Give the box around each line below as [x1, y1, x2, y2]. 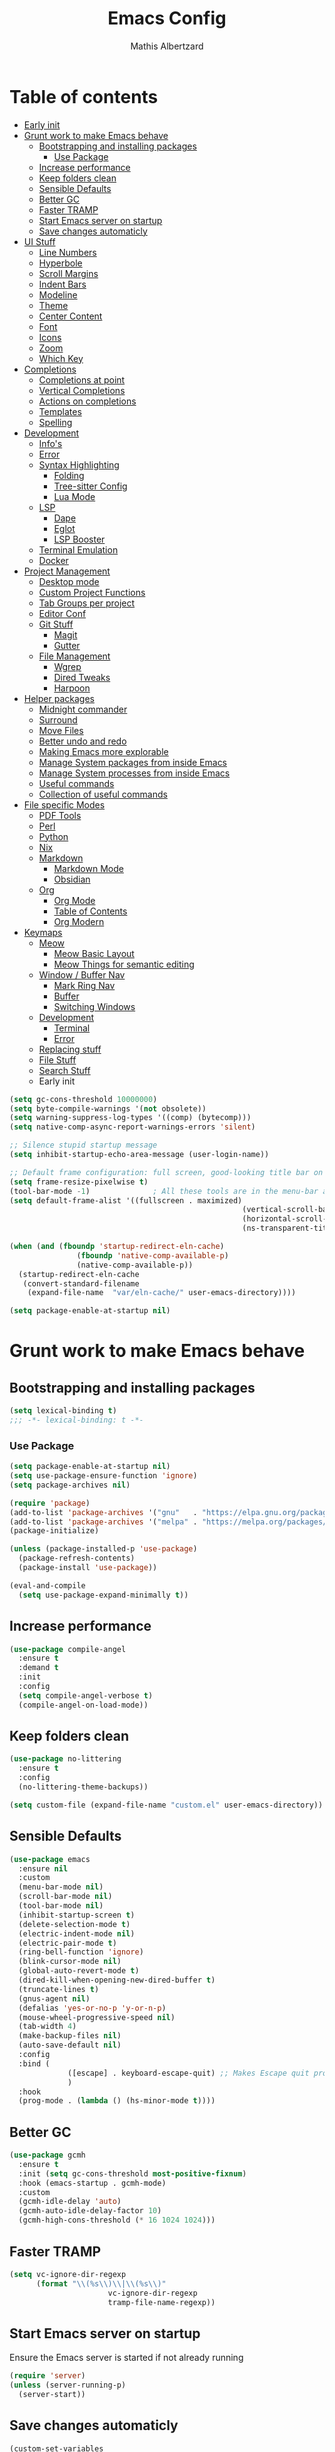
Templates [38, 405, 82, 417]
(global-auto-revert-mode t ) [18, 1966, 140, 1976]
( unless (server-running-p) [9, 2380, 127, 2391]
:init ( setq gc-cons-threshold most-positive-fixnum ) [18, 2168, 247, 2179]
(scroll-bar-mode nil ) [18, 1892, 113, 1902]
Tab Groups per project [38, 597, 136, 609]
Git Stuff [38, 618, 74, 630]
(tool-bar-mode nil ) [18, 1901, 104, 1911]
